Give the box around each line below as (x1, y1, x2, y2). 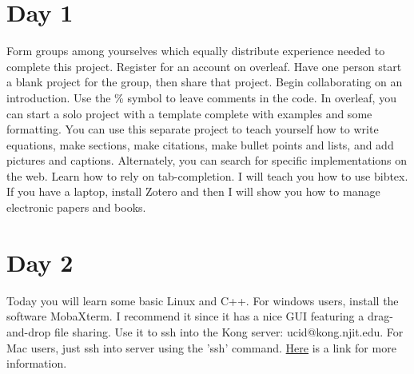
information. (6, 355, 67, 372)
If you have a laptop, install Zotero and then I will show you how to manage (6, 183, 380, 200)
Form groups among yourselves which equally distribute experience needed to (6, 42, 385, 59)
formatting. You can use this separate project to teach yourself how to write (6, 121, 379, 137)
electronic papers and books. (6, 199, 146, 216)
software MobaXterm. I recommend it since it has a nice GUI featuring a (6, 308, 364, 324)
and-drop (6, 323, 51, 340)
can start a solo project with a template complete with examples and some (6, 105, 372, 121)
